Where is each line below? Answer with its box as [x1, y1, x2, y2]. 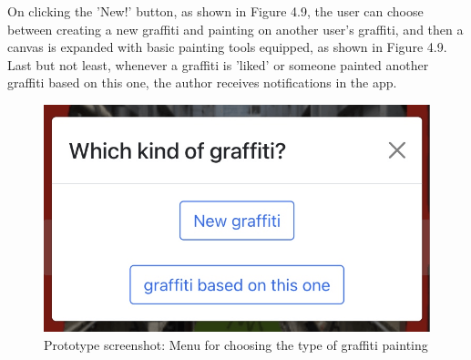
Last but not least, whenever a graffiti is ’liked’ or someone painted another [7, 55, 429, 74]
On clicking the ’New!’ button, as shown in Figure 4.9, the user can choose [7, 2, 424, 20]
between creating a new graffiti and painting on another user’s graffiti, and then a [7, 19, 464, 38]
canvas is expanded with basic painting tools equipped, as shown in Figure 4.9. [7, 37, 447, 57]
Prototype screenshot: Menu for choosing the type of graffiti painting [44, 334, 428, 354]
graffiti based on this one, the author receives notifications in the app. [7, 73, 397, 92]
